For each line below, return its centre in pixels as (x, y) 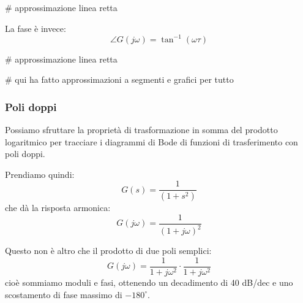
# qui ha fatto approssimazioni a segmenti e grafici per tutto (119, 79)
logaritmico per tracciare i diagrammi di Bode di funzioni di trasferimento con (151, 141)
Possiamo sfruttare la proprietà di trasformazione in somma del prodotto (141, 130)
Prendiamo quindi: (40, 174)
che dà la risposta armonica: (58, 208)
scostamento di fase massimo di (64, 294)
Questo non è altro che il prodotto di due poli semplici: (108, 251)
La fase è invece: (36, 28)
